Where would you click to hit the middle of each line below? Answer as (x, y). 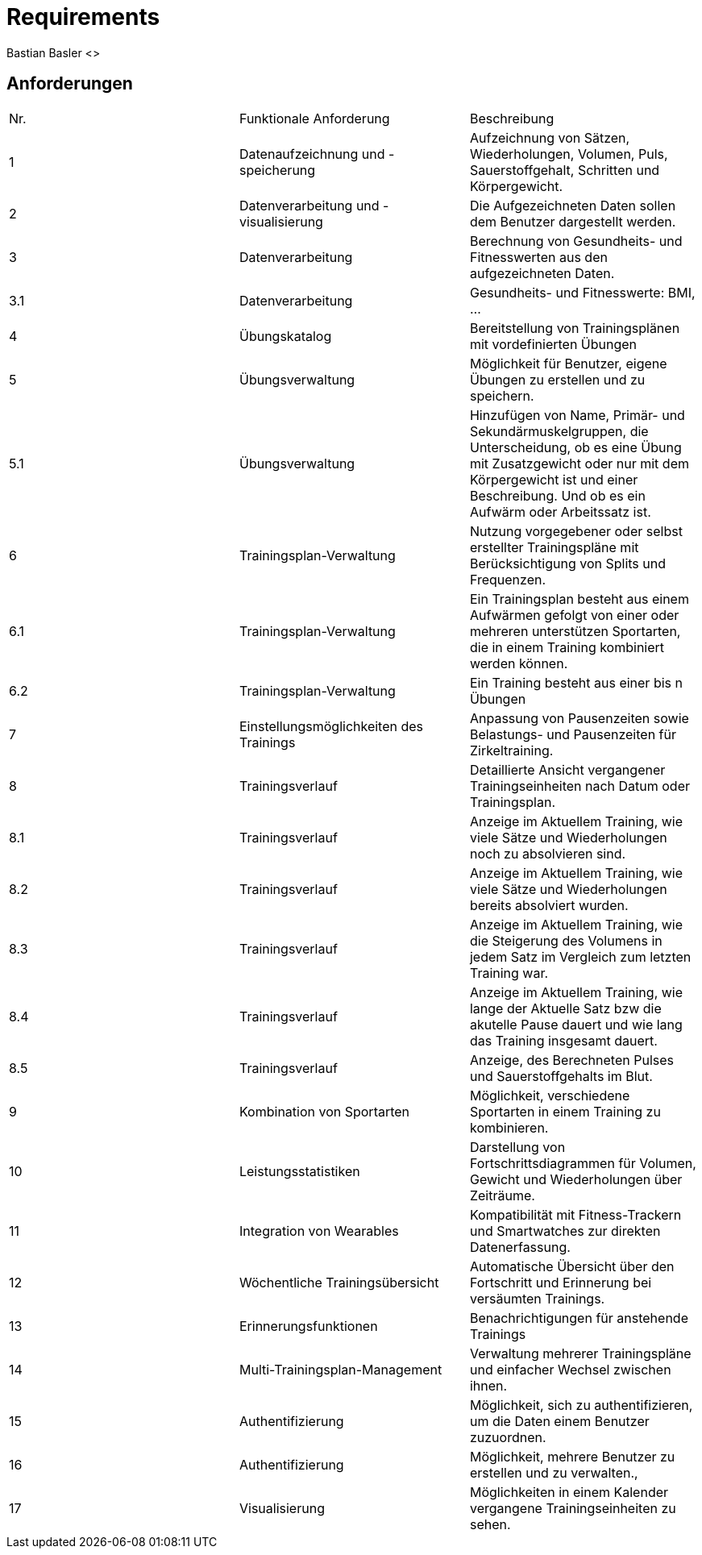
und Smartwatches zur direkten (565, 1231)
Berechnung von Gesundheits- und (576, 241)
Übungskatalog (285, 336)
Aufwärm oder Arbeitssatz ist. (560, 511)
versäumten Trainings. (537, 1298)
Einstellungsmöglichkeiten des (331, 726)
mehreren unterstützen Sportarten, (575, 631)
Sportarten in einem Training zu (565, 1111)
